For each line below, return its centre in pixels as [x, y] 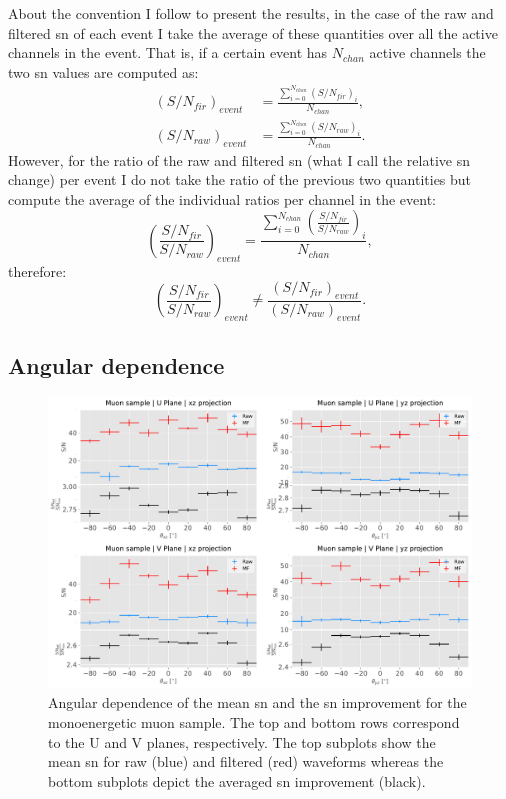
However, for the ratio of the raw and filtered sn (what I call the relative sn [239, 159]
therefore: [37, 270]
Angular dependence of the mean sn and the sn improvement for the [257, 702]
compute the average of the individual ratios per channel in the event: [222, 198]
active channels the [427, 52]
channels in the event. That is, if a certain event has [168, 52]
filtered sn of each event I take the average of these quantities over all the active [253, 32]
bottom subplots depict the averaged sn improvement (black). [237, 780]
